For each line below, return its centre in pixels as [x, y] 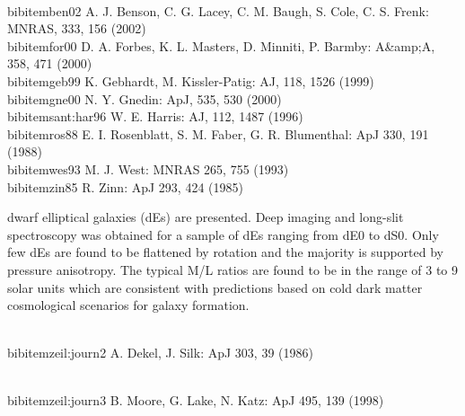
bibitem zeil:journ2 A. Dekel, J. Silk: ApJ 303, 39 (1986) [160, 353]
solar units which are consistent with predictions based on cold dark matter [215, 287]
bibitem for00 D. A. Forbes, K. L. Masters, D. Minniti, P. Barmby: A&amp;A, [221, 45]
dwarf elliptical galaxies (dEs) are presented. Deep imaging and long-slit [206, 217]
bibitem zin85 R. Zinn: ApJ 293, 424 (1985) [125, 186]
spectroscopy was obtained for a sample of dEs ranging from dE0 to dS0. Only [223, 234]
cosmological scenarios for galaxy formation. [128, 305]
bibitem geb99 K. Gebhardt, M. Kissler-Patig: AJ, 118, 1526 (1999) [191, 80]
